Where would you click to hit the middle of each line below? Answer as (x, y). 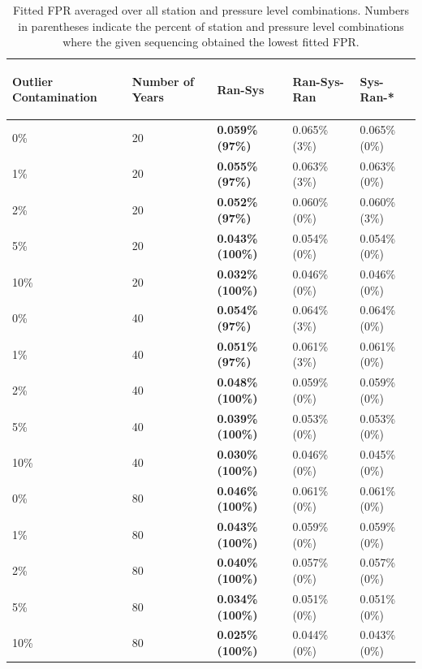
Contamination (55, 97)
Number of (163, 81)
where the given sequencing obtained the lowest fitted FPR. (211, 42)
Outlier (33, 81)
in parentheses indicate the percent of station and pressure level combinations (211, 26)
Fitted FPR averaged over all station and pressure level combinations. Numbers (211, 10)
